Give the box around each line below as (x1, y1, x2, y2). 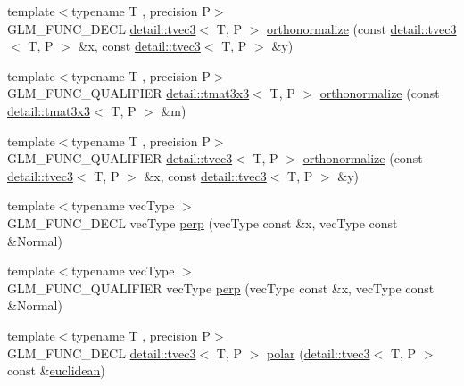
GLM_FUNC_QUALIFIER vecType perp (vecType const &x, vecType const (7, 278, 435, 297)
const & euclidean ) (7, 361, 105, 380)
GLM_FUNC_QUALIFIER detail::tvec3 (7, 149, 233, 168)
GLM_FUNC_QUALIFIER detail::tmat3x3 (7, 84, 250, 103)
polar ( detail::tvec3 (267, 343, 370, 362)
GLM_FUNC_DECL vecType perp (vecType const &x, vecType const (7, 213, 398, 232)
